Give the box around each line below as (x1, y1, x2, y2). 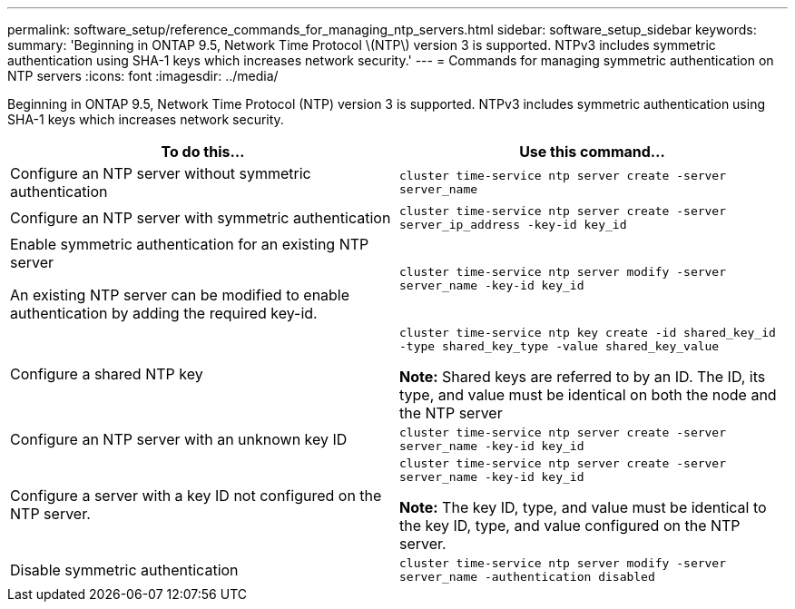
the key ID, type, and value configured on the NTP (399, 516, 741, 535)
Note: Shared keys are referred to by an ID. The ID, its (399, 368, 766, 386)
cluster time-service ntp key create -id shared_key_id (399, 326, 776, 339)
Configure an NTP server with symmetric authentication (10, 209, 391, 227)
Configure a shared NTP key (10, 365, 203, 383)
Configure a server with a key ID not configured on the (10, 486, 382, 505)
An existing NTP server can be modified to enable (10, 286, 350, 304)
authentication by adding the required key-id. (10, 304, 318, 322)
